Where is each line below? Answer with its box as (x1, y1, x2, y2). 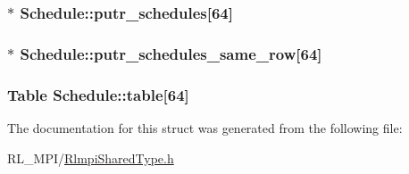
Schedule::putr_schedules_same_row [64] (20, 42, 322, 64)
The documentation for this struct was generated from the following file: (7, 118, 403, 137)
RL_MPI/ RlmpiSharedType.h (7, 148, 174, 167)
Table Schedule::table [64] (7, 83, 189, 105)
